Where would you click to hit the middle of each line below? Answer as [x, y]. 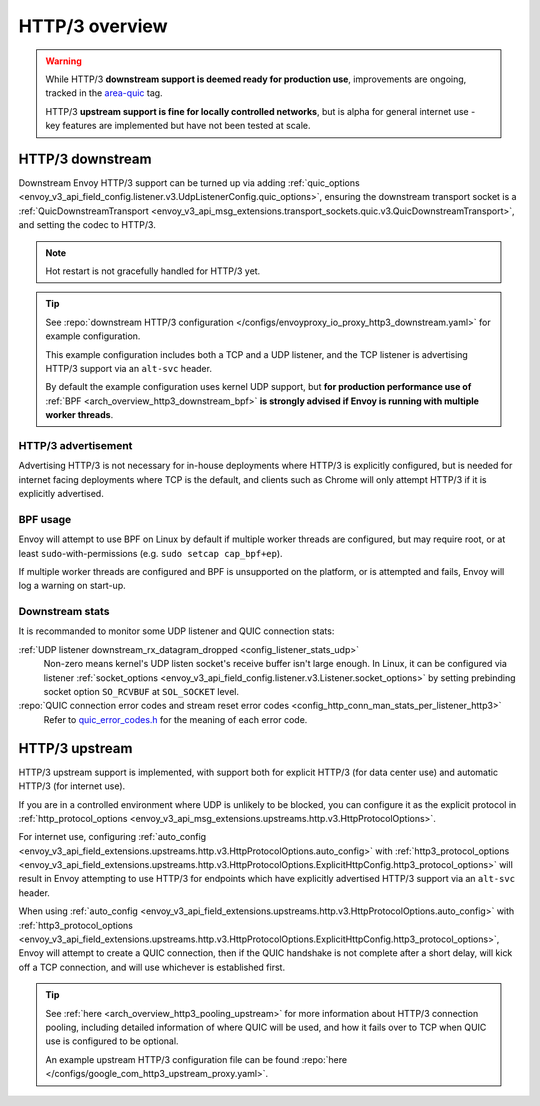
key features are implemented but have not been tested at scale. [178, 126]
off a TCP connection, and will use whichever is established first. [151, 967]
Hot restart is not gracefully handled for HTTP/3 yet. [153, 271]
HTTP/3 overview [93, 26]
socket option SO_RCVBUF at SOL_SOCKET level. [141, 692]
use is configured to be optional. [112, 1041]
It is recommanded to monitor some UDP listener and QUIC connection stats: [176, 631]
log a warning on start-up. [72, 586]
